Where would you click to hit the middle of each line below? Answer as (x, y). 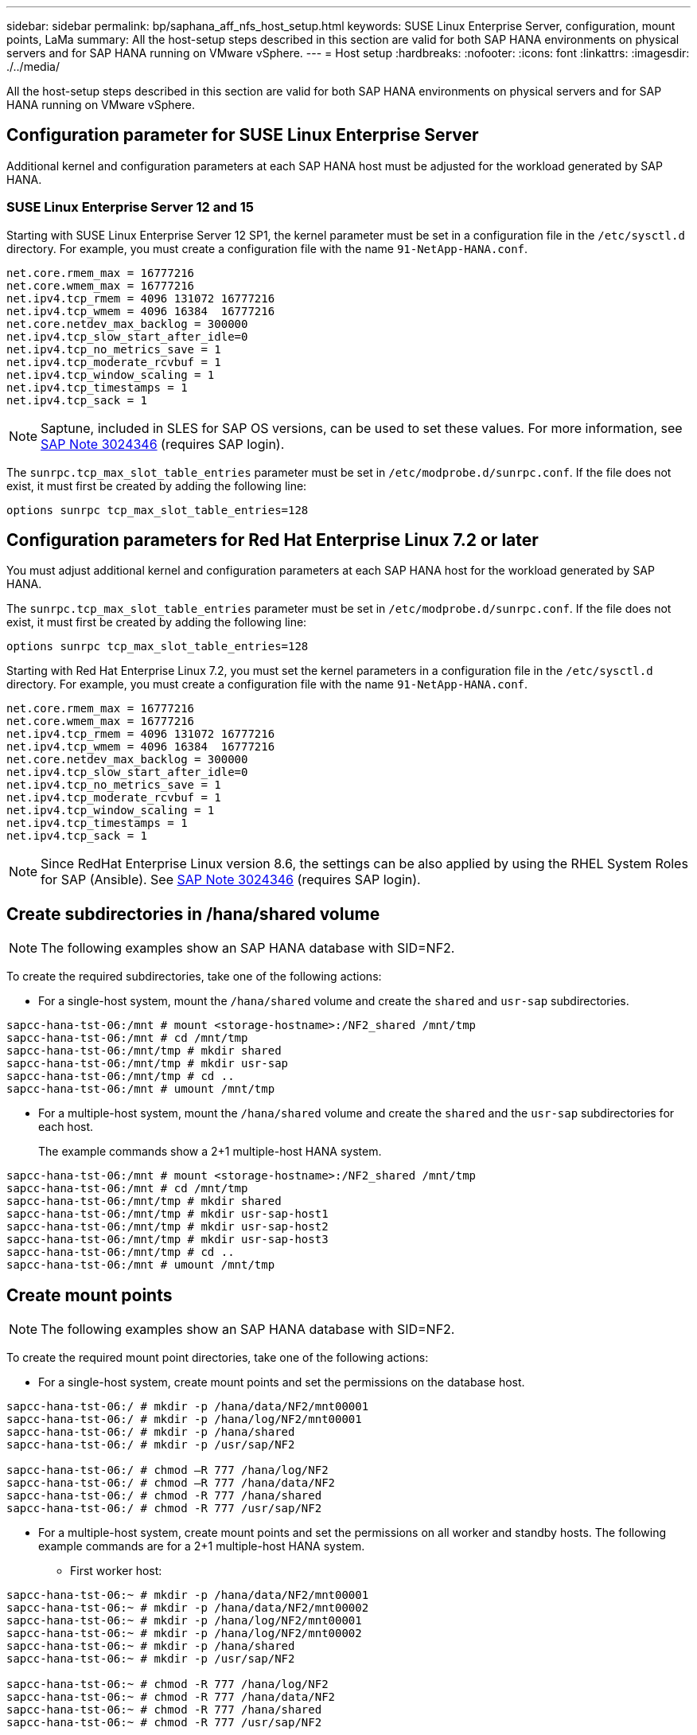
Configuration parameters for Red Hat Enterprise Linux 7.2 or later (273, 540)
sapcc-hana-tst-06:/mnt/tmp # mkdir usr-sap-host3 (167, 1240)
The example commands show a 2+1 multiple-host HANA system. (210, 1152)
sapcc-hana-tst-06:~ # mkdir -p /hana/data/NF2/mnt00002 (188, 1608)
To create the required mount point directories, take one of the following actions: (218, 1358)
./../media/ (33, 66)
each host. (66, 1127)
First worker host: (116, 1571)
